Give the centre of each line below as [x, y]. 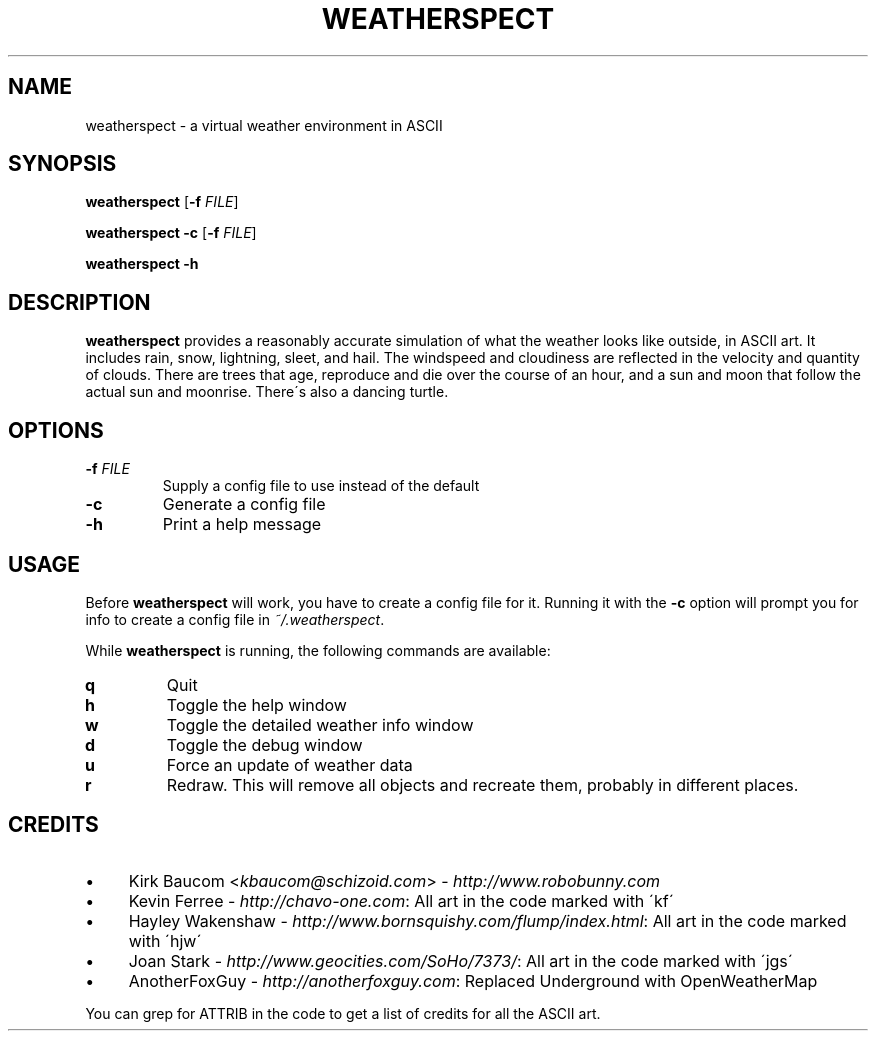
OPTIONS [56, 430]
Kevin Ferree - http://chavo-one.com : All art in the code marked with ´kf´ [401, 900]
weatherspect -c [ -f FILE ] [171, 233]
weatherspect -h [142, 264]
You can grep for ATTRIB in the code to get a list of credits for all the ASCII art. [343, 1013]
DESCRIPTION [79, 302]
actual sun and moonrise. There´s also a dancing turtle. [267, 392]
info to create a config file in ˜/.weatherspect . [235, 619]
